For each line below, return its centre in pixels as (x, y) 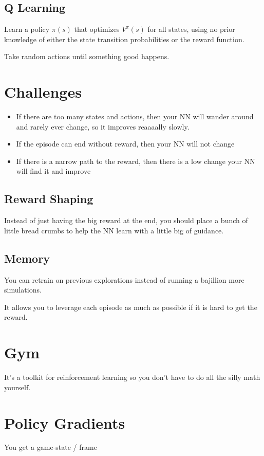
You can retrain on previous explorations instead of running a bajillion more (124, 279)
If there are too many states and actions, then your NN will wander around (135, 116)
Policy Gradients (65, 422)
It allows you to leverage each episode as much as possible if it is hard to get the (131, 307)
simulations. (23, 290)
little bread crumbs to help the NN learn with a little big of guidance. (114, 230)
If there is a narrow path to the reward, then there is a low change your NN (136, 161)
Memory (27, 258)
